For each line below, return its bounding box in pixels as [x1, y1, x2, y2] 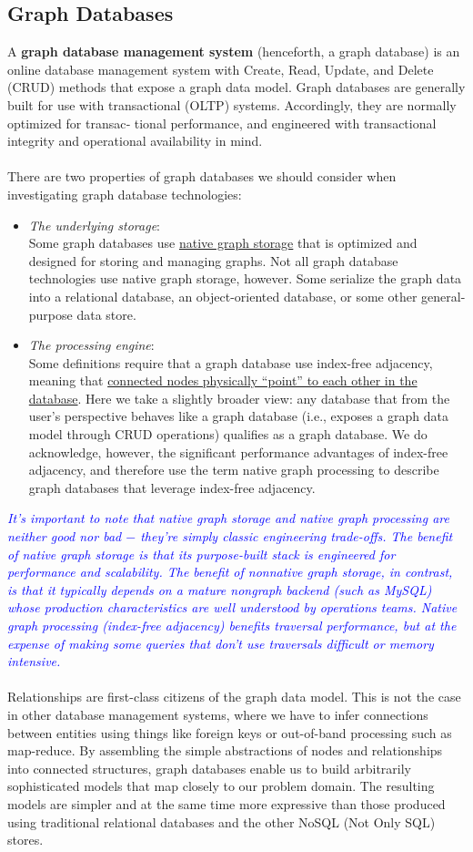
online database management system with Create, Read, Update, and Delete [7, 59, 434, 78]
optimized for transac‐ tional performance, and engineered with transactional [7, 113, 437, 132]
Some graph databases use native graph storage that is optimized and [28, 233, 418, 252]
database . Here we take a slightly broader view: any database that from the [28, 388, 450, 407]
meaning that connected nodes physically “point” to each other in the [28, 371, 418, 390]
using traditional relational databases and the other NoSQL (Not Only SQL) [7, 812, 436, 831]
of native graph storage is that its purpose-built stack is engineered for [7, 544, 396, 563]
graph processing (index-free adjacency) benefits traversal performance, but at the [7, 616, 457, 635]
